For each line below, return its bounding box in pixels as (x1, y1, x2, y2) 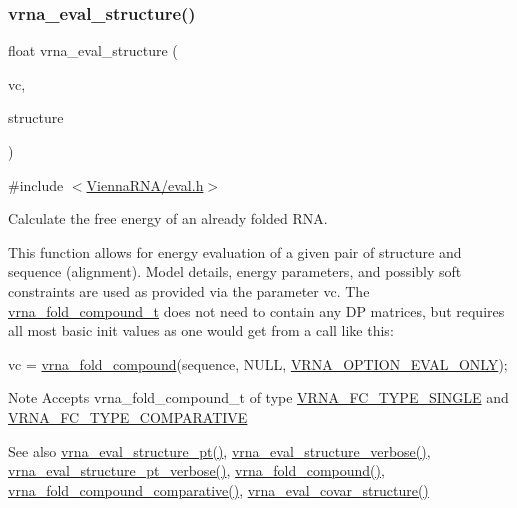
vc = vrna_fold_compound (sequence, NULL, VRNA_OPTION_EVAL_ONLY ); (8, 353, 508, 374)
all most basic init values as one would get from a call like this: (8, 320, 394, 341)
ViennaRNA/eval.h (86, 174, 204, 195)
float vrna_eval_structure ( (8, 40, 178, 61)
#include (8, 174, 64, 195)
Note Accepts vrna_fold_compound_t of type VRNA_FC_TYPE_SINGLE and (8, 387, 509, 408)
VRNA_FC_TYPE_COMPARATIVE (8, 406, 248, 427)
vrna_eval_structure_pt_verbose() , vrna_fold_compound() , (8, 460, 385, 481)
